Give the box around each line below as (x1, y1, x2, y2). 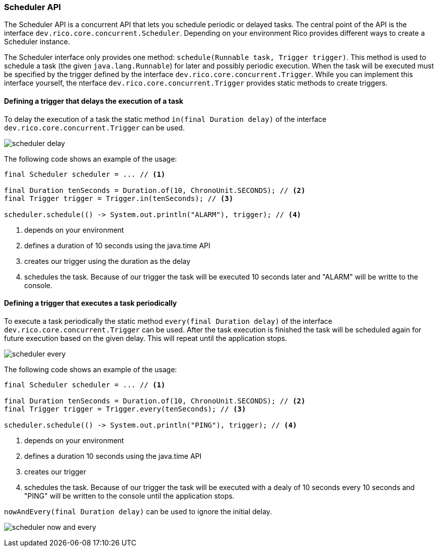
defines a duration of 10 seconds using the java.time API (24, 241, 210, 250)
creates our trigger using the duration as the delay (24, 256, 191, 265)
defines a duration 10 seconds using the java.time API (24, 451, 202, 460)
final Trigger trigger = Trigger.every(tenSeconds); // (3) (4, 404, 246, 413)
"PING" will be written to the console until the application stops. (24, 491, 235, 500)
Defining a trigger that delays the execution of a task (4, 96, 183, 105)
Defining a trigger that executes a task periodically (4, 299, 177, 308)
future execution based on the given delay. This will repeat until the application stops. (4, 333, 287, 342)
